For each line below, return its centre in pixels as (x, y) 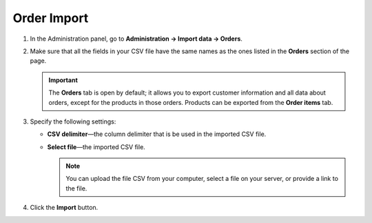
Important (63, 80)
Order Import (51, 18)
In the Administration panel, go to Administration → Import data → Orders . (136, 39)
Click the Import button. (64, 208)
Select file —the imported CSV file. (96, 147)
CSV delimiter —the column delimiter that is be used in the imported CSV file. (157, 134)
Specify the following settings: (73, 122)
